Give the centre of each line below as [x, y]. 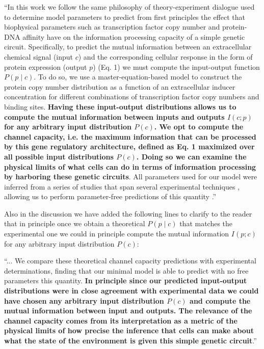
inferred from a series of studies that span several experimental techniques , [122, 186]
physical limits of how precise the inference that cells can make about [129, 330]
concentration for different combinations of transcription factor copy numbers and [132, 97]
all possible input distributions [59, 156]
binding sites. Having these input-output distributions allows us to [120, 106]
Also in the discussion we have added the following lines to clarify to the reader [128, 213]
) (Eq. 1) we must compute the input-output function [176, 66]
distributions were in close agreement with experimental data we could [131, 291]
